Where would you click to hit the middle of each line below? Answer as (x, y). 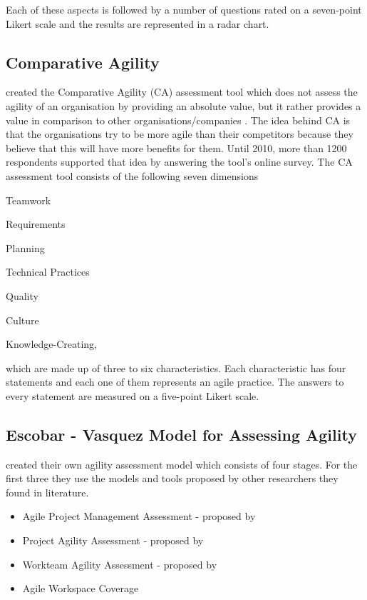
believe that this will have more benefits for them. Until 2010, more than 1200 (176, 147)
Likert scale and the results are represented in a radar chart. (138, 23)
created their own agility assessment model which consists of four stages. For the (182, 464)
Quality (22, 295)
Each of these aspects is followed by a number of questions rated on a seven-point (184, 9)
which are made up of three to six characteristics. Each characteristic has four (176, 367)
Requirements (36, 224)
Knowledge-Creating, (51, 344)
